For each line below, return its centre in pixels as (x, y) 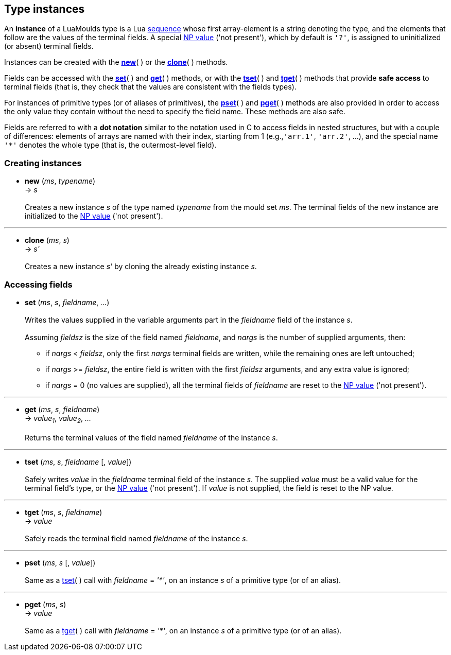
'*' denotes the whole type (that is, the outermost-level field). (110, 145)
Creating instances (43, 163)
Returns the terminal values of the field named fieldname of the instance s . (151, 437)
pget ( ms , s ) (46, 604)
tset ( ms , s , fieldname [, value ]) (78, 462)
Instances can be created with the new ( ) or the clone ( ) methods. (116, 62)
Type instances (45, 9)
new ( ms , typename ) (60, 181)
